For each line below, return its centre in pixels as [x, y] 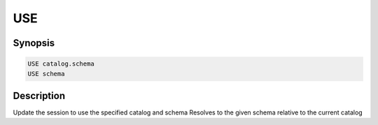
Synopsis [34, 43]
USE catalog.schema [61, 64]
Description [39, 95]
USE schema [46, 74]
